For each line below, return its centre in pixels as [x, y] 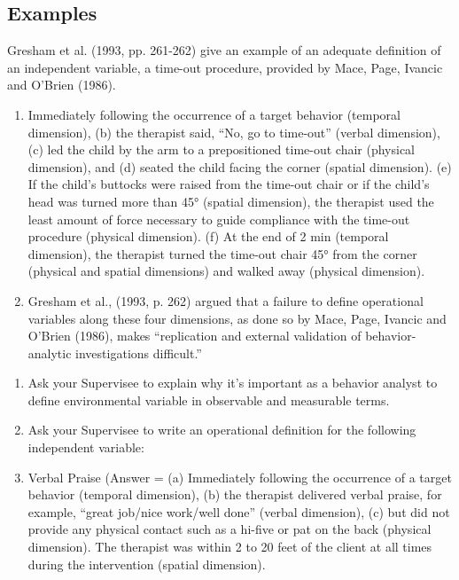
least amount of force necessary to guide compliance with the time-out [219, 219]
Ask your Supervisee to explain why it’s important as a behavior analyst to [233, 383]
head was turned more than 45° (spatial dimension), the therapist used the [231, 201]
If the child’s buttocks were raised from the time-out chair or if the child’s [229, 184]
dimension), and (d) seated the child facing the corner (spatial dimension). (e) [240, 166]
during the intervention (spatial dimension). [147, 564]
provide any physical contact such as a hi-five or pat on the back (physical [229, 529]
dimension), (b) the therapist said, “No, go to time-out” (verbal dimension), [234, 132]
